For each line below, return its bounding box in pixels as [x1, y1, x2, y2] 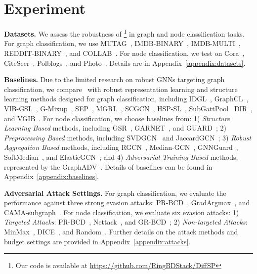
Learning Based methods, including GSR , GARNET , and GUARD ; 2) [4, 123, 227, 133]
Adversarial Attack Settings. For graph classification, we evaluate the [4, 187, 226, 198]
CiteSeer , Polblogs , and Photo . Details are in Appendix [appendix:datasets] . [4, 57, 246, 68]
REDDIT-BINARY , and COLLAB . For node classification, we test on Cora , [4, 47, 245, 58]
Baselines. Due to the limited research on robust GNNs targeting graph [4, 74, 225, 85]
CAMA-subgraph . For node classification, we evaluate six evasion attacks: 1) [4, 207, 239, 217]
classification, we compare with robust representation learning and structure [4, 84, 238, 94]
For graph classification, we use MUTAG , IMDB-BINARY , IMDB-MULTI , [4, 38, 241, 48]
